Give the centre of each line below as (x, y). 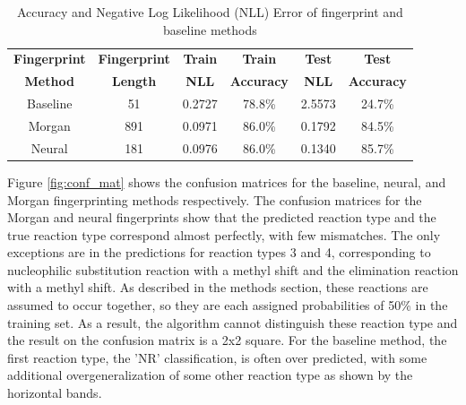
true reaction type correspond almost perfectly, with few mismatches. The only (224, 234)
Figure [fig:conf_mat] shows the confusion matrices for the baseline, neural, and (227, 181)
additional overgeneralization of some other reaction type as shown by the (210, 375)
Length (134, 81)
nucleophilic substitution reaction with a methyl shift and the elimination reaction (233, 269)
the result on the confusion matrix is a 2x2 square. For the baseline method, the (227, 340)
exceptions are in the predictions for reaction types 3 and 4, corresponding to (219, 252)
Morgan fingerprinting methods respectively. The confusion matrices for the (215, 199)
